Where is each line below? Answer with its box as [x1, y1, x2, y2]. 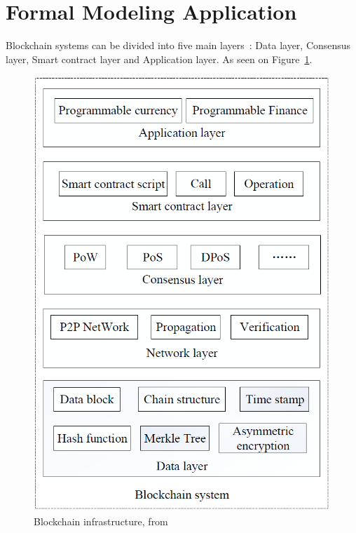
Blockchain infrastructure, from [34, 514, 168, 529]
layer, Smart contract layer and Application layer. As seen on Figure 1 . [6, 51, 313, 66]
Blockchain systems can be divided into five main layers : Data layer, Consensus [6, 38, 351, 53]
